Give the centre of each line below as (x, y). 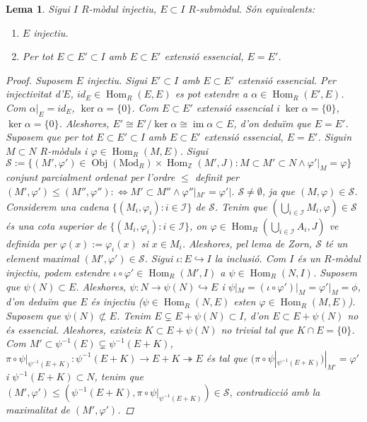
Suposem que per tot (49, 137)
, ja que (278, 191)
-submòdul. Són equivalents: (255, 8)
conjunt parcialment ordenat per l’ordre (91, 177)
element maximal (42, 258)
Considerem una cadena (57, 206)
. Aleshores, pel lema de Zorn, (247, 243)
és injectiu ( (117, 301)
